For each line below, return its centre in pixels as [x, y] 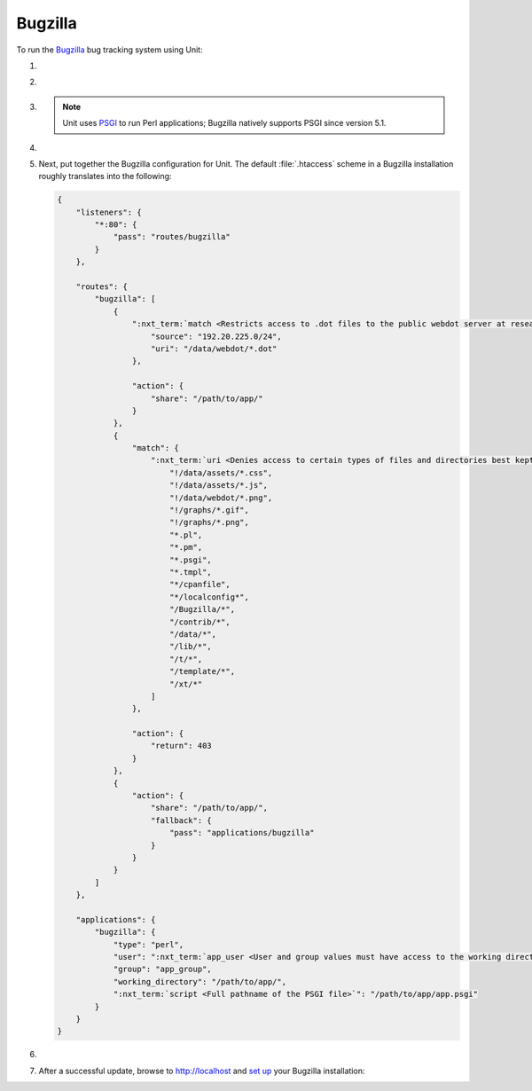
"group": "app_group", [162, 969]
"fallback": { [181, 820]
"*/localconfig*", [209, 597]
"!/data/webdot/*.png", [221, 498]
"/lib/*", [190, 647]
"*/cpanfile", [199, 585]
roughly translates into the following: [105, 177]
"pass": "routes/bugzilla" [172, 237]
